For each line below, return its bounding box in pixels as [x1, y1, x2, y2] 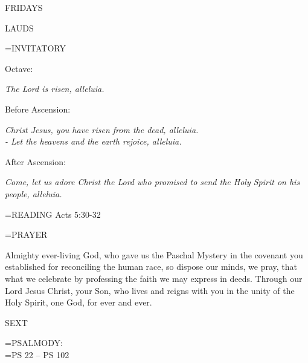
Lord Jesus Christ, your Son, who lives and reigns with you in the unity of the [5, 284, 295, 296]
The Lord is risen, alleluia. [5, 82, 104, 95]
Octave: [5, 62, 33, 74]
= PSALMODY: [5, 336, 63, 349]
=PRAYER [5, 228, 48, 241]
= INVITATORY [5, 42, 66, 54]
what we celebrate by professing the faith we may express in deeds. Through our [5, 272, 303, 284]
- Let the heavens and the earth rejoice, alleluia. [5, 135, 182, 148]
